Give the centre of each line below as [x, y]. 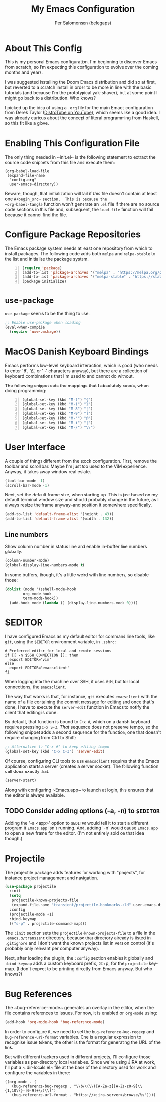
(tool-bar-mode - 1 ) [25, 481]
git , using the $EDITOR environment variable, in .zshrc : [61, 642]
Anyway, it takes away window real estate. [48, 471]
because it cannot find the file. [36, 215]
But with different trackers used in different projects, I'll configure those [78, 1057]
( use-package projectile [31, 886]
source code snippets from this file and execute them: [60, 162]
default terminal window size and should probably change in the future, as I [82, 500]
